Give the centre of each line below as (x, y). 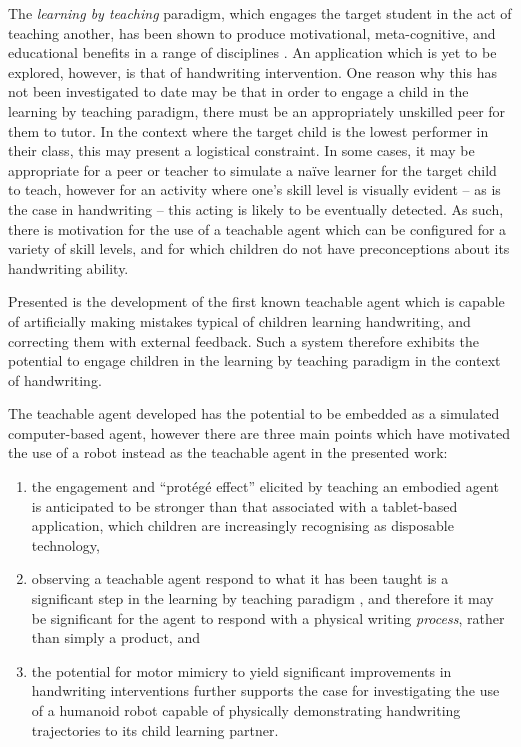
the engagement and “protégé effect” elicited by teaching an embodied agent (265, 486)
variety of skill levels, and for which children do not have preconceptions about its (259, 248)
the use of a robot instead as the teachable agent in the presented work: (228, 452)
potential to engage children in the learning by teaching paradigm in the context (254, 360)
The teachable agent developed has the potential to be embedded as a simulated (254, 413)
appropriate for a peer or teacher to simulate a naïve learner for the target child (252, 169)
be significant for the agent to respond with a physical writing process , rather (268, 617)
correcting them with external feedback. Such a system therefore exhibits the (243, 340)
